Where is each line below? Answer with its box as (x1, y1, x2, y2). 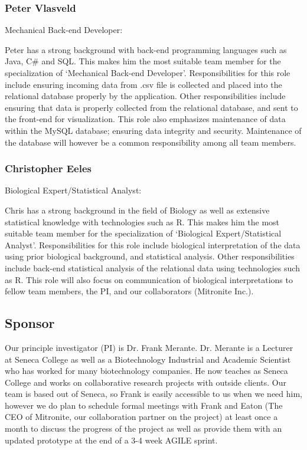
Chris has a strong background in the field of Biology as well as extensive (5, 203, 270, 216)
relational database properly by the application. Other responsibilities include (5, 90, 286, 102)
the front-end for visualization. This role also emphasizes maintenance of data (5, 113, 286, 125)
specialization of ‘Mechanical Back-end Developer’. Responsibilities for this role (5, 67, 290, 78)
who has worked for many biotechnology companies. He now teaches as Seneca (5, 364, 288, 377)
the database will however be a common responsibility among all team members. (5, 136, 296, 148)
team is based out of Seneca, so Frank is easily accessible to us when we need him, (5, 387, 302, 400)
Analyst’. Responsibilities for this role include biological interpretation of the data (5, 238, 301, 251)
